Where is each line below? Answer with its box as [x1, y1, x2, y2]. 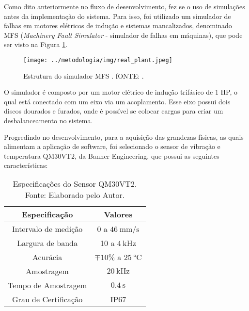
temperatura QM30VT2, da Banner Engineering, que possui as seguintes [4, 150, 219, 161]
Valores [104, 208, 133, 220]
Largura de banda [17, 237, 78, 248]
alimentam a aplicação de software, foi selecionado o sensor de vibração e [4, 141, 220, 151]
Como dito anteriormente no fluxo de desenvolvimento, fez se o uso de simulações [4, 1, 245, 11]
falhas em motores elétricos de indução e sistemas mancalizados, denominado [4, 20, 232, 31]
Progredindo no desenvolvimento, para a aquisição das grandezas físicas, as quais [4, 131, 244, 142]
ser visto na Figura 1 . [4, 39, 68, 49]
